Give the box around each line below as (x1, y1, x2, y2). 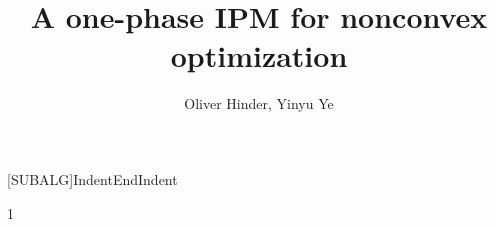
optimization (170, 35, 348, 76)
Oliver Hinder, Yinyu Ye (184, 93, 334, 114)
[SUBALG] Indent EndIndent (7, 168, 178, 189)
